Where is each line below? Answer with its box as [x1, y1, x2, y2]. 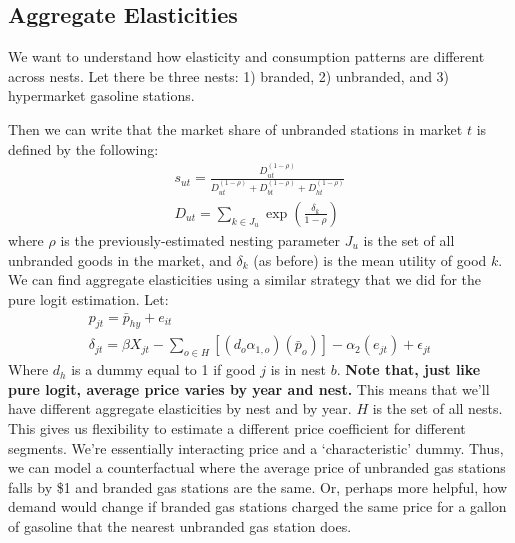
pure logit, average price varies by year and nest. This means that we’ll [8, 378, 490, 399]
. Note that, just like [336, 359, 481, 380]
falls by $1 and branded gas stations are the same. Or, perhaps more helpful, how [8, 476, 508, 497]
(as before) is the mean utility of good [253, 249, 487, 270]
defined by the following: [8, 138, 159, 159]
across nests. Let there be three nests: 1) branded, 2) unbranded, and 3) [8, 65, 450, 86]
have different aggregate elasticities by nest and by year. [8, 398, 352, 419]
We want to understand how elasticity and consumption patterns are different [8, 46, 485, 67]
